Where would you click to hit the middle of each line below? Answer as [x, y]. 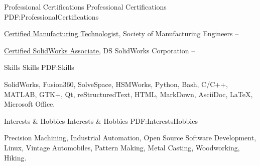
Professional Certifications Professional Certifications [85, 7]
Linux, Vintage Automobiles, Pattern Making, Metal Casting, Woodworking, [122, 147]
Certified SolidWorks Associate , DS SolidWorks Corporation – [100, 50]
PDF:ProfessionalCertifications [51, 16]
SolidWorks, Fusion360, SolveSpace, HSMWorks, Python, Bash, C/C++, [116, 84]
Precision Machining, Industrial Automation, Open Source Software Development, [130, 138]
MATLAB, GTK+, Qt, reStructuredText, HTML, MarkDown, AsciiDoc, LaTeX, [128, 94]
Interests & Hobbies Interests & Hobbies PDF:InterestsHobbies [101, 120]
